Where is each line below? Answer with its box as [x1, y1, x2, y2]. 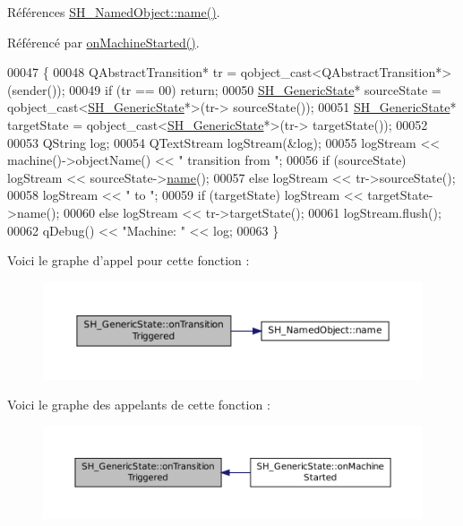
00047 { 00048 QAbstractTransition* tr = [7, 63, 237, 82]
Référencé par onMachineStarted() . [7, 32, 200, 51]
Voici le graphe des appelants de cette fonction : [7, 395, 270, 414]
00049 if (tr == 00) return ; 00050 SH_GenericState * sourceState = [69, 80, 442, 99]
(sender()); [7, 80, 65, 99]
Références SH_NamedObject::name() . [7, 3, 220, 21]
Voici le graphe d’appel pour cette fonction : [7, 251, 250, 270]
